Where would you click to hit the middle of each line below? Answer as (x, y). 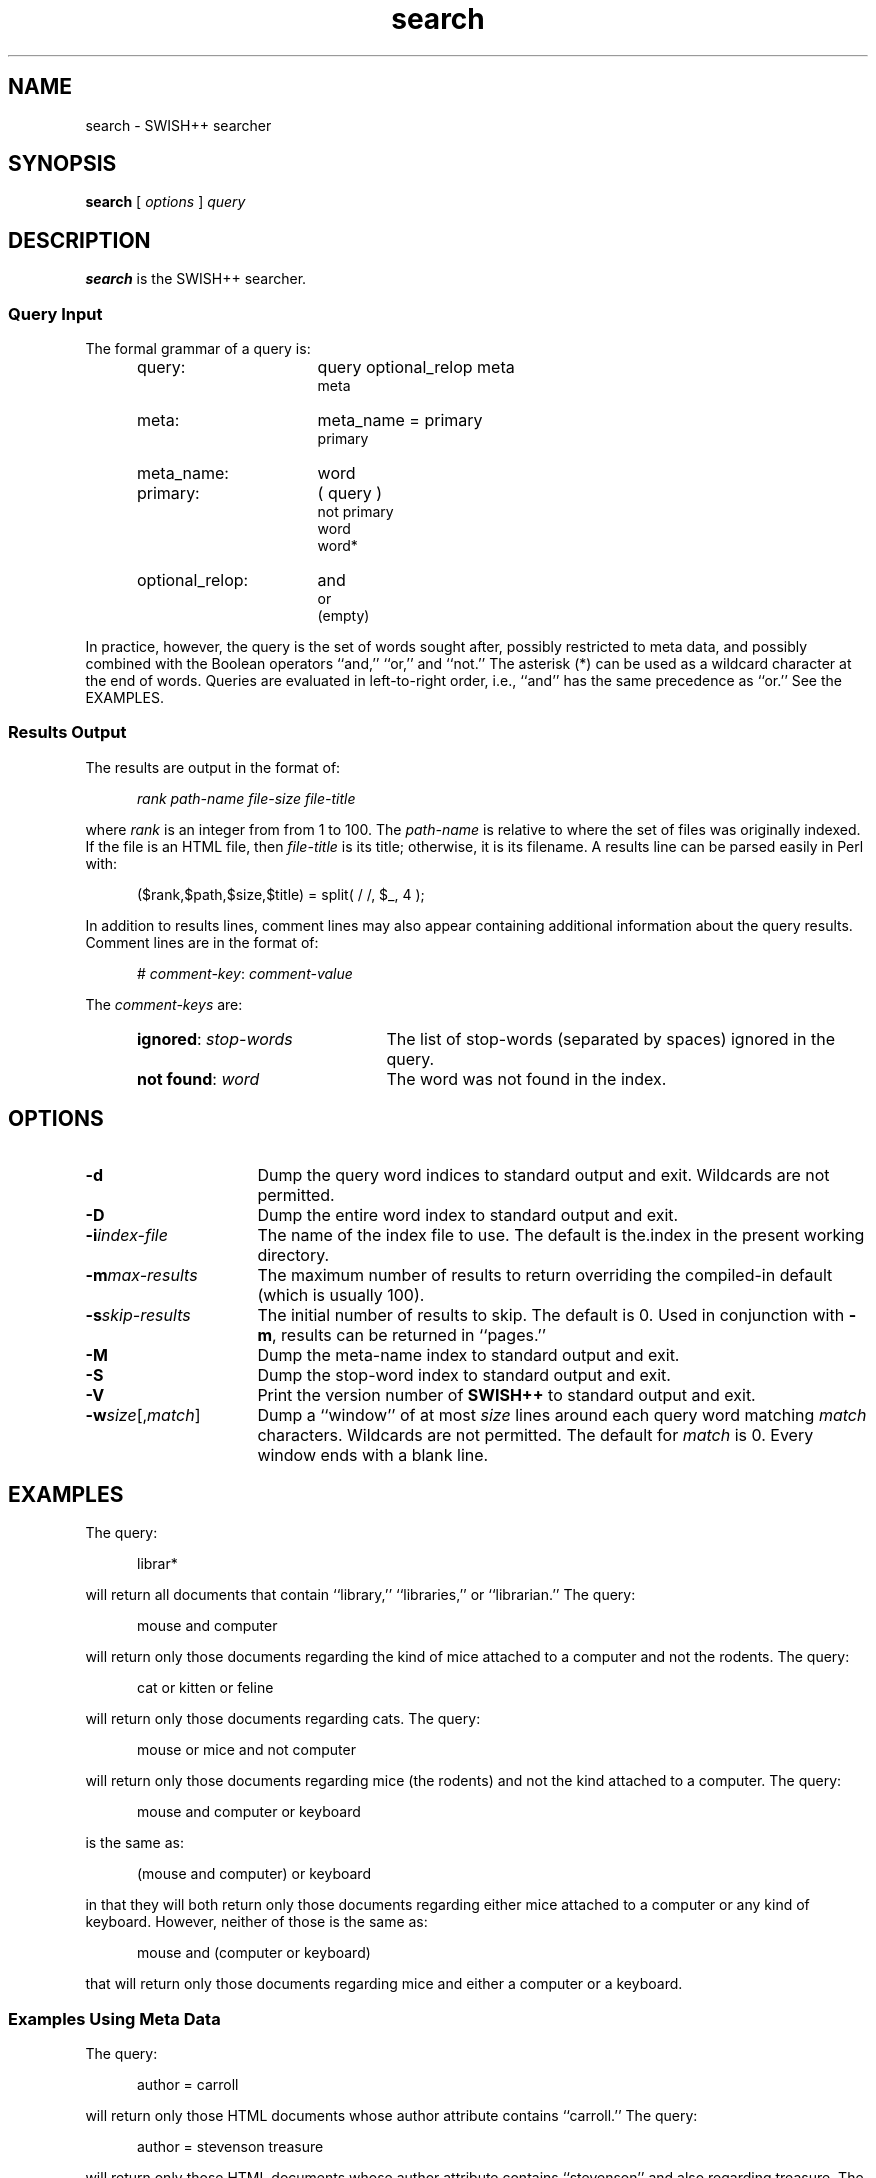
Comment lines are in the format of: (202, 942)
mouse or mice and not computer (246, 1750)
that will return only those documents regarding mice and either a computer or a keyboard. (384, 1984)
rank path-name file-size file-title (246, 798)
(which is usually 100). (341, 1294)
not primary (355, 512)
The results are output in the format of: (213, 767)
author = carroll (188, 2085)
